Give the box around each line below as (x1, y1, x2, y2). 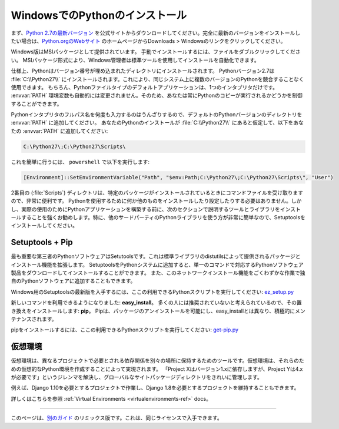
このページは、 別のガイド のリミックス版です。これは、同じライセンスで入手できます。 (11, 414, 223, 421)
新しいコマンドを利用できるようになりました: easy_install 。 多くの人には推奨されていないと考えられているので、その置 (11, 299, 303, 306)
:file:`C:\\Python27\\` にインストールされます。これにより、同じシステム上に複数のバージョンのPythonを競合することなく (11, 75, 304, 82)
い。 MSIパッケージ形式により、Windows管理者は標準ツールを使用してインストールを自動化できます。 (11, 56, 260, 63)
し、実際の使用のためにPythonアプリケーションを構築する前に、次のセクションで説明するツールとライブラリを (11, 206, 281, 213)
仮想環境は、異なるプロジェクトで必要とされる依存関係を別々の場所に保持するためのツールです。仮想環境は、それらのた (11, 357, 304, 364)
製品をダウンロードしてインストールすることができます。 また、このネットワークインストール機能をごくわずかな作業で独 (11, 269, 305, 276)
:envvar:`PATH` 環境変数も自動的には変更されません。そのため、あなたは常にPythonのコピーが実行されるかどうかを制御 (11, 92, 303, 99)
